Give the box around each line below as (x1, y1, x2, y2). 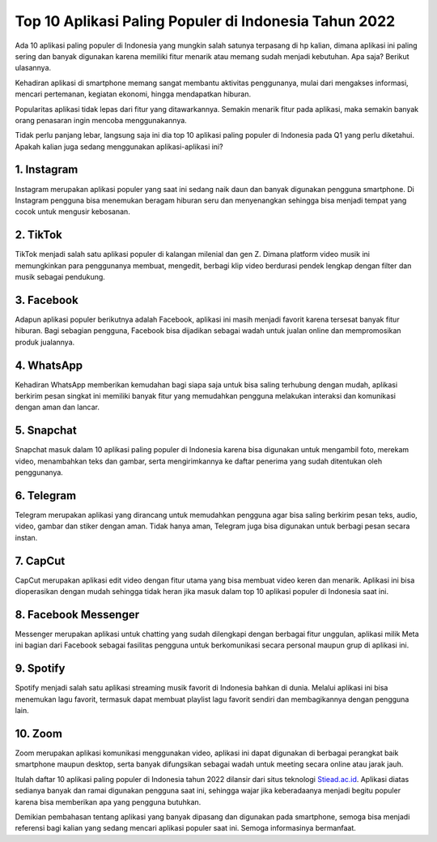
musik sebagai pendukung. (15, 272, 105, 282)
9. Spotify (15, 661, 66, 676)
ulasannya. (15, 63, 52, 73)
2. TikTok (15, 228, 62, 242)
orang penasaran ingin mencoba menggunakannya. (15, 115, 188, 125)
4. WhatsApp (15, 358, 83, 372)
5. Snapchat (15, 424, 77, 438)
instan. (15, 532, 38, 542)
